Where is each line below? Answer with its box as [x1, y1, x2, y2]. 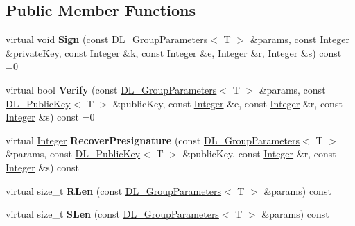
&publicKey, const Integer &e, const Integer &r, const [112, 96, 343, 110]
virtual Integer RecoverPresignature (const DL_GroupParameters [6, 132, 300, 147]
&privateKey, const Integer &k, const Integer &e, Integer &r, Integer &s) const [6, 45, 342, 60]
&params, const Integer [250, 32, 349, 46]
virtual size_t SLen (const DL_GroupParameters [6, 207, 219, 221]
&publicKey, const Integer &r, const [182, 146, 336, 161]
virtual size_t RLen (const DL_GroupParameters [6, 183, 222, 198]
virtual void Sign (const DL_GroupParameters [6, 32, 208, 46]
